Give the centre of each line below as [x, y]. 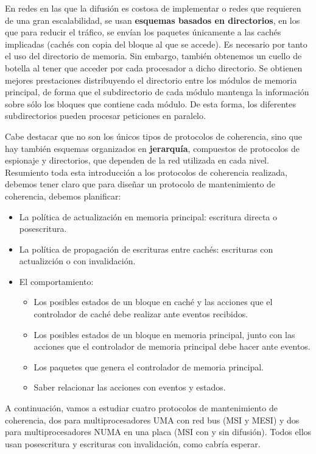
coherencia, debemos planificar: [63, 196]
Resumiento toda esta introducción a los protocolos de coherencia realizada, [146, 172]
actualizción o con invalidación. [77, 261]
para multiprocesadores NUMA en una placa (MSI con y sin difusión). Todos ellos [158, 432]
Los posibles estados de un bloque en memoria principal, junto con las [164, 334]
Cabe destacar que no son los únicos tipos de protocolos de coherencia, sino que [153, 136]
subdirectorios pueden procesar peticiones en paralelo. [105, 116]
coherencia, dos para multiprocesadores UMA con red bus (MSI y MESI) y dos [152, 420]
